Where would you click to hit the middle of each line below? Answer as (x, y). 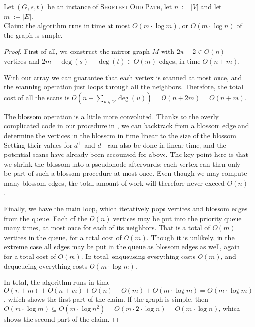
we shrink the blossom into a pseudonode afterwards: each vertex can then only (122, 163)
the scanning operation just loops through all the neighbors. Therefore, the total (124, 87)
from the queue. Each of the (46, 218)
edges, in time (180, 60)
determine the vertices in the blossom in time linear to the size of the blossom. (121, 135)
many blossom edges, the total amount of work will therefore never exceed (114, 182)
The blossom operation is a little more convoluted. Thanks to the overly (111, 116)
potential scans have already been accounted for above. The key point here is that (126, 154)
